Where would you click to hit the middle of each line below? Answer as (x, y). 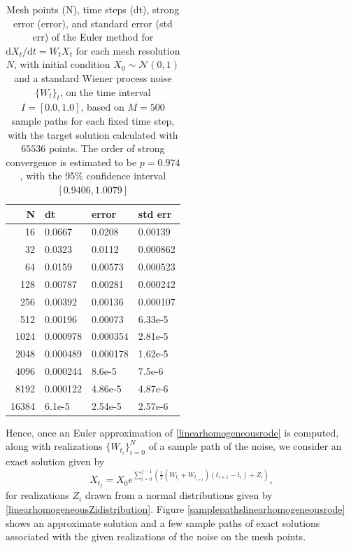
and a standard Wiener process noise (93, 77)
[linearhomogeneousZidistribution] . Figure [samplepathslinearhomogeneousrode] (175, 509)
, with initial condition (62, 64)
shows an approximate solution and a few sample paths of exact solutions (163, 522)
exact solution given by (55, 461)
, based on (102, 107)
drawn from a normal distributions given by (179, 495)
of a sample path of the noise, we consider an (245, 446)
